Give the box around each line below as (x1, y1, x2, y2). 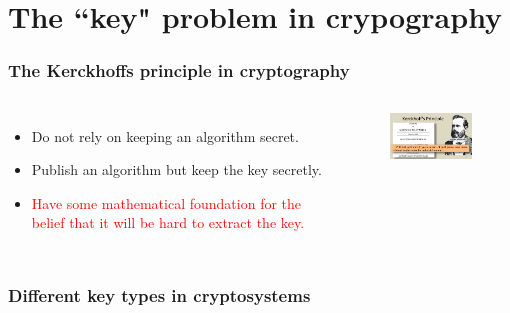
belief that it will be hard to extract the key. (31, 212, 305, 233)
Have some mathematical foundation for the (31, 192, 302, 213)
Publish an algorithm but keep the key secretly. (31, 159, 322, 180)
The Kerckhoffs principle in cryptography (8, 58, 350, 83)
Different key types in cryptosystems (8, 282, 311, 307)
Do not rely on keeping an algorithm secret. (31, 125, 299, 146)
